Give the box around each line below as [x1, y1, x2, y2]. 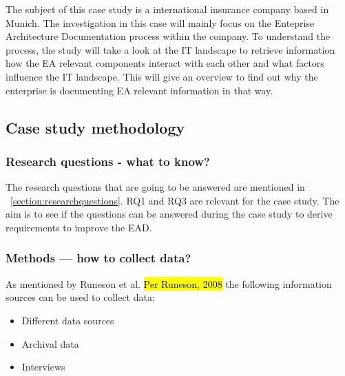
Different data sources [21, 313, 114, 327]
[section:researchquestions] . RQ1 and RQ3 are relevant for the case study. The [10, 193, 339, 207]
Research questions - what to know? [6, 152, 210, 169]
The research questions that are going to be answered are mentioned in [6, 180, 305, 194]
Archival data [21, 336, 79, 351]
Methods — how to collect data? [6, 249, 191, 267]
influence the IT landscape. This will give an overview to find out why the [6, 69, 318, 83]
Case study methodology [6, 116, 185, 138]
